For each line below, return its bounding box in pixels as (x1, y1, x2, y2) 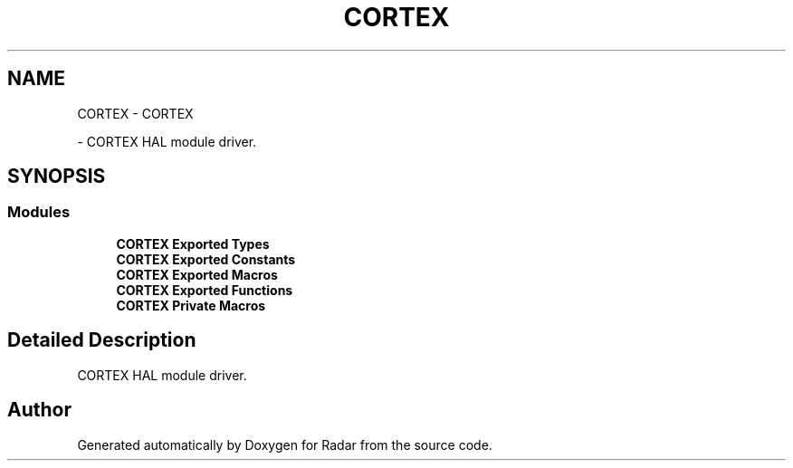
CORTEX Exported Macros (116, 266, 278, 282)
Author (7, 398, 72, 422)
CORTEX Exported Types (116, 235, 270, 252)
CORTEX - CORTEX (77, 105, 194, 121)
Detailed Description (7, 329, 196, 352)
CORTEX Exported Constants (116, 251, 296, 267)
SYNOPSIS (7, 165, 106, 188)
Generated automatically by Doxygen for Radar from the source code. (77, 436, 492, 453)
